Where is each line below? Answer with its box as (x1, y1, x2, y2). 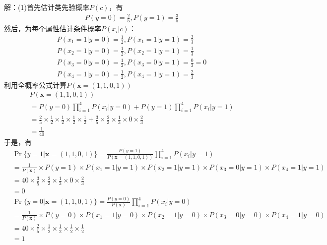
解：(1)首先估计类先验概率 (4, 2, 89, 12)
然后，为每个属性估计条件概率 (4, 23, 101, 34)
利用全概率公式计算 (4, 79, 66, 90)
